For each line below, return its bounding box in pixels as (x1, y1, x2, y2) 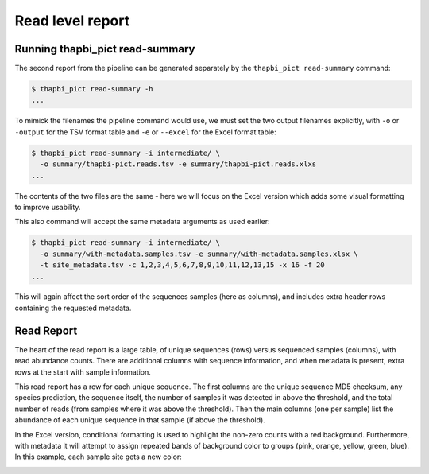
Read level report (14, 12, 130, 29)
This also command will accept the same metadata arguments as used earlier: (14, 217, 270, 227)
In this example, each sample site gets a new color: (14, 452, 182, 461)
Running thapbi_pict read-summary (14, 42, 195, 56)
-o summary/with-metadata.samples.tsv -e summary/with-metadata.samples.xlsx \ (40, 249, 359, 258)
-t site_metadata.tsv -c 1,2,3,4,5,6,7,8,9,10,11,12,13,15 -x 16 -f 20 (40, 261, 325, 270)
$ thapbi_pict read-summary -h (31, 84, 154, 94)
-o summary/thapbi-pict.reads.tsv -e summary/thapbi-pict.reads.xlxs (40, 160, 317, 169)
